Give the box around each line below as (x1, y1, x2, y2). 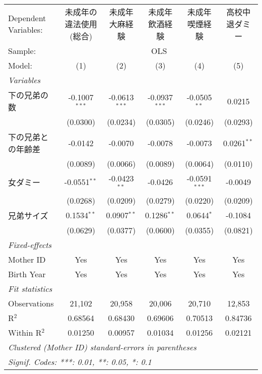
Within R (8, 326, 42, 338)
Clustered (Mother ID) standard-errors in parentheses (8, 341, 196, 353)
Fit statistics (8, 282, 52, 294)
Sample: (8, 45, 36, 56)
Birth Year (8, 268, 46, 280)
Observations (8, 297, 54, 309)
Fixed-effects (8, 238, 52, 251)
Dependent (8, 12, 46, 24)
